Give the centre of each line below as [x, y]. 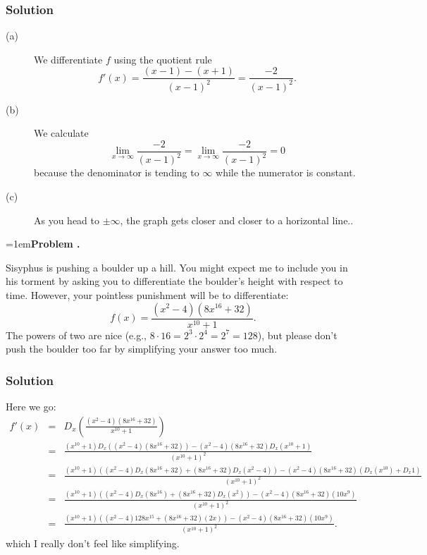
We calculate [61, 133]
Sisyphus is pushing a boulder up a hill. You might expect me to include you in [177, 267]
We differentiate [68, 59]
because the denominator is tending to [117, 172]
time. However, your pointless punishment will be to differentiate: [147, 294]
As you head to [67, 220]
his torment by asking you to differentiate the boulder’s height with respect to [174, 281]
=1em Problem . [43, 244]
